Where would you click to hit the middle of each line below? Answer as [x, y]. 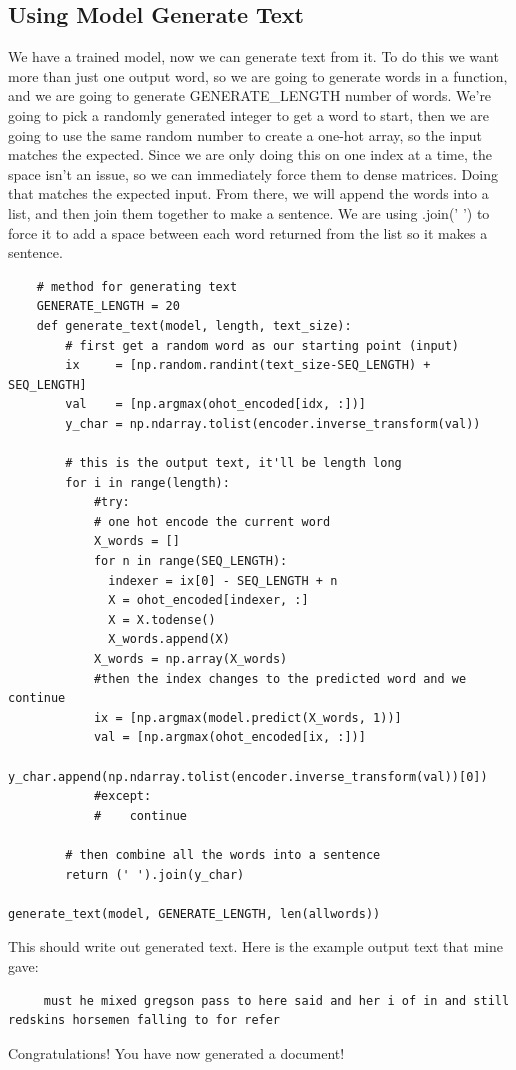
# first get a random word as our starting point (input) [262, 345]
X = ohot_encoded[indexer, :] [208, 600]
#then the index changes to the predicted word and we [280, 678]
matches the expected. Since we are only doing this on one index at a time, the [250, 154]
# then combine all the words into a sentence [223, 854]
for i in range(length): [147, 482]
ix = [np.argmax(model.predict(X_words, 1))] [247, 717]
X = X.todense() [162, 619]
